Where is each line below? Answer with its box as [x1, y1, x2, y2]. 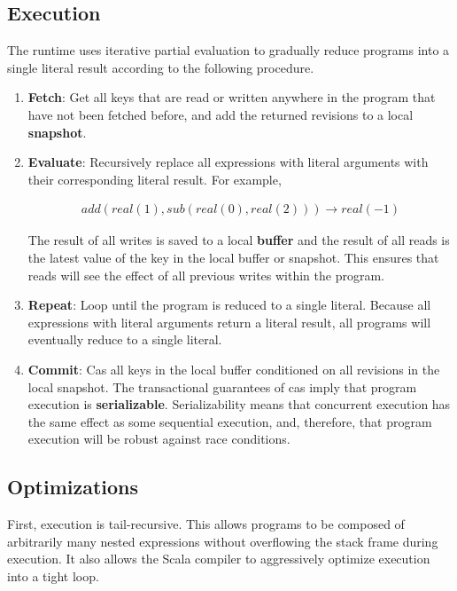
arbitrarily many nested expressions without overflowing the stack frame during [7, 532, 438, 550]
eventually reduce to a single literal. [27, 330, 222, 349]
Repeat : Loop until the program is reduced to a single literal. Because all [27, 295, 431, 314]
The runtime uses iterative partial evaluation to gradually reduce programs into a [7, 41, 450, 59]
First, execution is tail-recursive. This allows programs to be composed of [7, 515, 405, 533]
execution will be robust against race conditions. [27, 429, 290, 448]
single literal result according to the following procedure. [7, 58, 314, 76]
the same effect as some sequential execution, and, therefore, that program [27, 412, 432, 430]
